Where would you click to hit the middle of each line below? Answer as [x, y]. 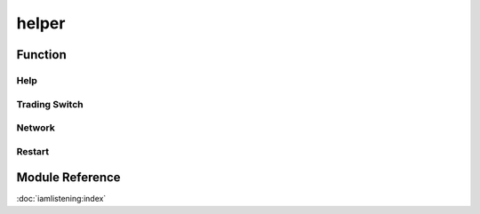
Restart [32, 151]
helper [41, 23]
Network [36, 128]
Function [41, 55]
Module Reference [68, 178]
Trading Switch [50, 104]
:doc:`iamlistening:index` [61, 199]
